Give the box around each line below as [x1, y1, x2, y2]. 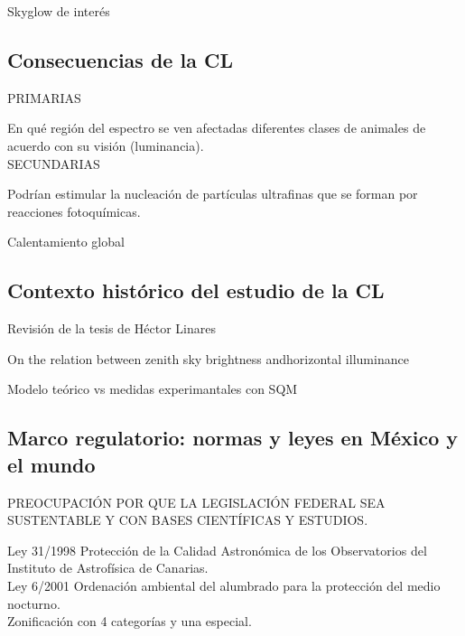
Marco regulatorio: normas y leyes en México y [7, 424, 459, 452]
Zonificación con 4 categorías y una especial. [7, 612, 252, 631]
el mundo [7, 450, 96, 478]
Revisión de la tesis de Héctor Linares [7, 319, 216, 338]
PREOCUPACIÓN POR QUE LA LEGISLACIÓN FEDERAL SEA [7, 492, 386, 511]
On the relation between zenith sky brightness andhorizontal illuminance [7, 349, 409, 368]
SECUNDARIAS [7, 154, 100, 173]
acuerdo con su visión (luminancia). [7, 136, 204, 154]
